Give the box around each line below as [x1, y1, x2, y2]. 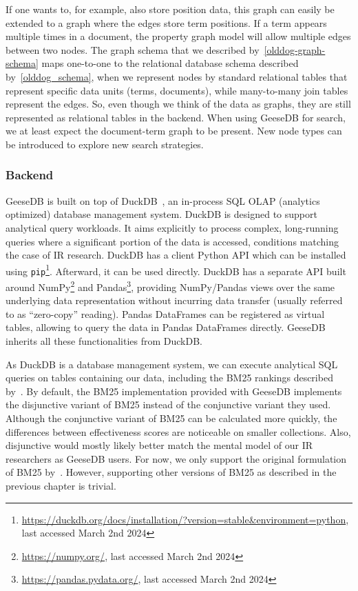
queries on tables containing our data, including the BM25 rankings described [6, 370, 333, 385]
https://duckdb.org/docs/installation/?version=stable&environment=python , [21, 512, 349, 526]
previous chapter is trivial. [6, 479, 116, 492]
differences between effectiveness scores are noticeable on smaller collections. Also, [6, 424, 351, 439]
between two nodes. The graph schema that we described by [6, 42, 260, 57]
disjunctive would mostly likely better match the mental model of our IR [6, 438, 313, 452]
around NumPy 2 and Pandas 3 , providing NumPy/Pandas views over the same [6, 278, 335, 294]
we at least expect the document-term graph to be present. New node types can [6, 123, 342, 138]
